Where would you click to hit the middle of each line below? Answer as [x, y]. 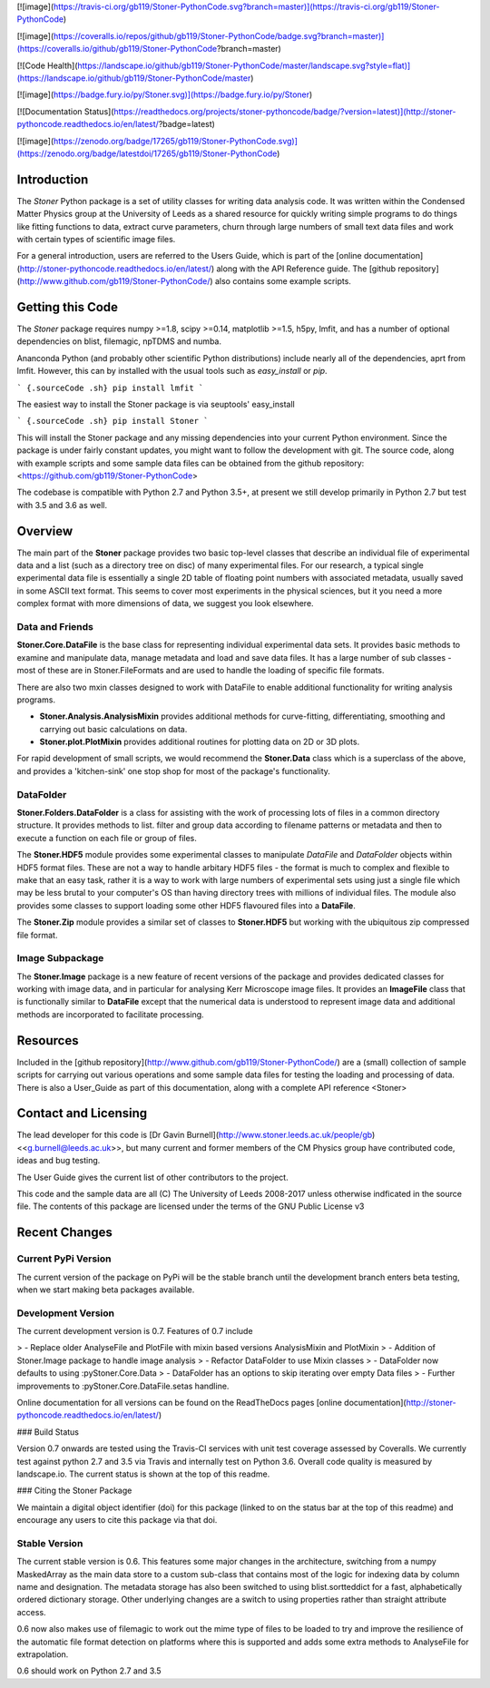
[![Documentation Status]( [65, 111]
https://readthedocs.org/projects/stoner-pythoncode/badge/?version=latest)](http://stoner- [285, 111]
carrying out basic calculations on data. [113, 729]
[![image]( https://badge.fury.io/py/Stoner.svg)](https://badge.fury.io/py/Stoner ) [165, 94]
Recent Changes [65, 1233]
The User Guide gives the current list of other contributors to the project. [153, 1177]
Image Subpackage [60, 958]
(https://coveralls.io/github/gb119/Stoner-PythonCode [117, 49]
